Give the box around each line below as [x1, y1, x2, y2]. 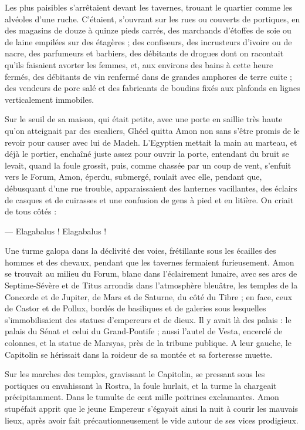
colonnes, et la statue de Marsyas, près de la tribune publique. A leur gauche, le [5, 337, 292, 349]
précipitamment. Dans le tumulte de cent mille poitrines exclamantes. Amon [5, 391, 279, 403]
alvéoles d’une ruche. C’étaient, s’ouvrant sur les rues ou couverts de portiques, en [5, 12, 300, 25]
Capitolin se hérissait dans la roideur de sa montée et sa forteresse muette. [5, 348, 273, 360]
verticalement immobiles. [5, 93, 94, 105]
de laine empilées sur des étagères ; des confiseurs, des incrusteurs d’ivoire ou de [5, 35, 292, 48]
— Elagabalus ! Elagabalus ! [5, 224, 107, 237]
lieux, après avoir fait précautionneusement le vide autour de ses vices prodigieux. [5, 414, 299, 426]
